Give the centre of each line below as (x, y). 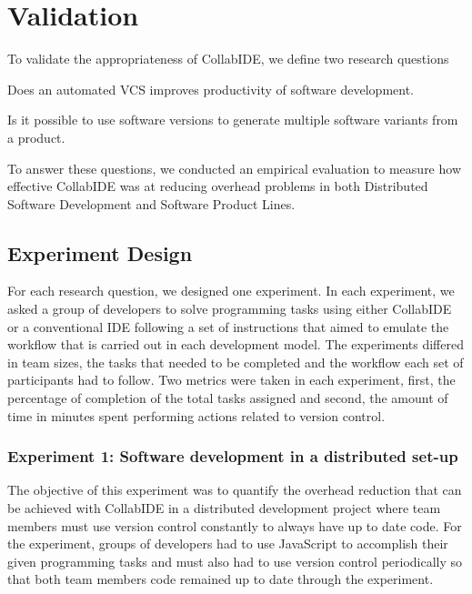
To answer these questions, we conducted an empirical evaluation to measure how (234, 168)
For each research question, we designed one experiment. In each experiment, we (231, 291)
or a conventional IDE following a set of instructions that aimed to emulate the (228, 326)
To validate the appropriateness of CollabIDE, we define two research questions (228, 59)
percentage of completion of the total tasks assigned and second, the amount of (228, 398)
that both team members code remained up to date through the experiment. (221, 579)
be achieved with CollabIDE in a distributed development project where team (224, 508)
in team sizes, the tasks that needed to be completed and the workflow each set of (236, 362)
